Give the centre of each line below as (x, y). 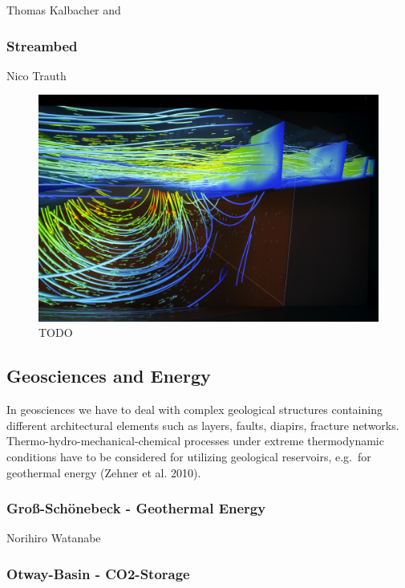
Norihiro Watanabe (54, 538)
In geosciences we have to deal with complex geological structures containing (194, 410)
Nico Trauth (36, 75)
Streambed (42, 45)
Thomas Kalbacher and (64, 10)
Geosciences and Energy (109, 376)
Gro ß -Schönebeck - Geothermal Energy (136, 508)
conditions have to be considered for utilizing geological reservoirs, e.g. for (189, 456)
